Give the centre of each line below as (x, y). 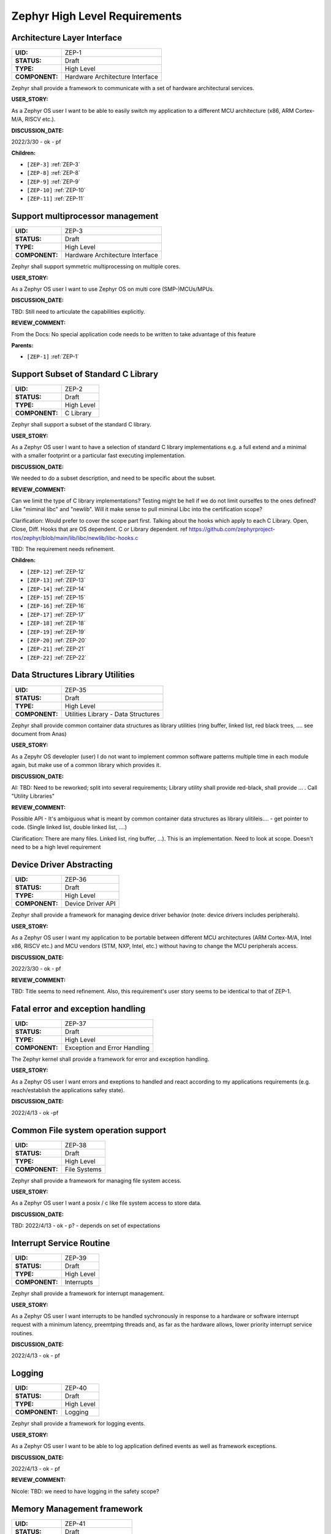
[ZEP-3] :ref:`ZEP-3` (53, 164)
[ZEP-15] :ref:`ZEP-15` (56, 597)
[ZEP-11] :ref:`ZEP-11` (56, 199)
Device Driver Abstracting (62, 865)
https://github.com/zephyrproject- (232, 529)
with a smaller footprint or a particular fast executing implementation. (99, 456)
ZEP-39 (76, 1258)
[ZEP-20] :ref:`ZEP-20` (57, 640)
